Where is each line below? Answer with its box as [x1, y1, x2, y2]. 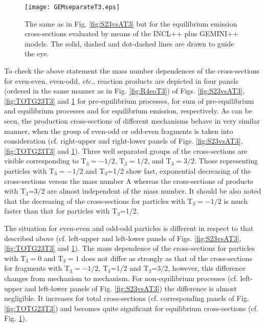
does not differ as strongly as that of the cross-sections [81, 252, 252, 263]
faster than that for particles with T [4, 205, 118, 216]
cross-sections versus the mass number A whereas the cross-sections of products [4, 175, 253, 186]
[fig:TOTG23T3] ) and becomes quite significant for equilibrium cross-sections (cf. [4, 302, 258, 313]
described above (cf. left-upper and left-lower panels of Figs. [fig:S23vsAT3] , [4, 232, 241, 243]
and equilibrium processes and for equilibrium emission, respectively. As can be [4, 105, 252, 116]
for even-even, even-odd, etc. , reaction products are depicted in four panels [4, 75, 238, 86]
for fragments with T [4, 263, 70, 273]
